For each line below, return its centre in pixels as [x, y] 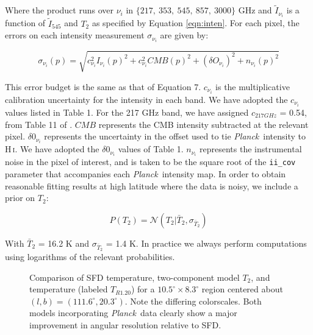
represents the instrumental [251, 149]
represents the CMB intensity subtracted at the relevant [203, 124]
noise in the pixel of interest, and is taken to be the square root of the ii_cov [150, 162]
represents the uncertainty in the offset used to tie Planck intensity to [175, 136]
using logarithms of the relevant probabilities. [90, 256]
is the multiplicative [253, 86]
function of [25, 23]
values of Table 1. [151, 149]
